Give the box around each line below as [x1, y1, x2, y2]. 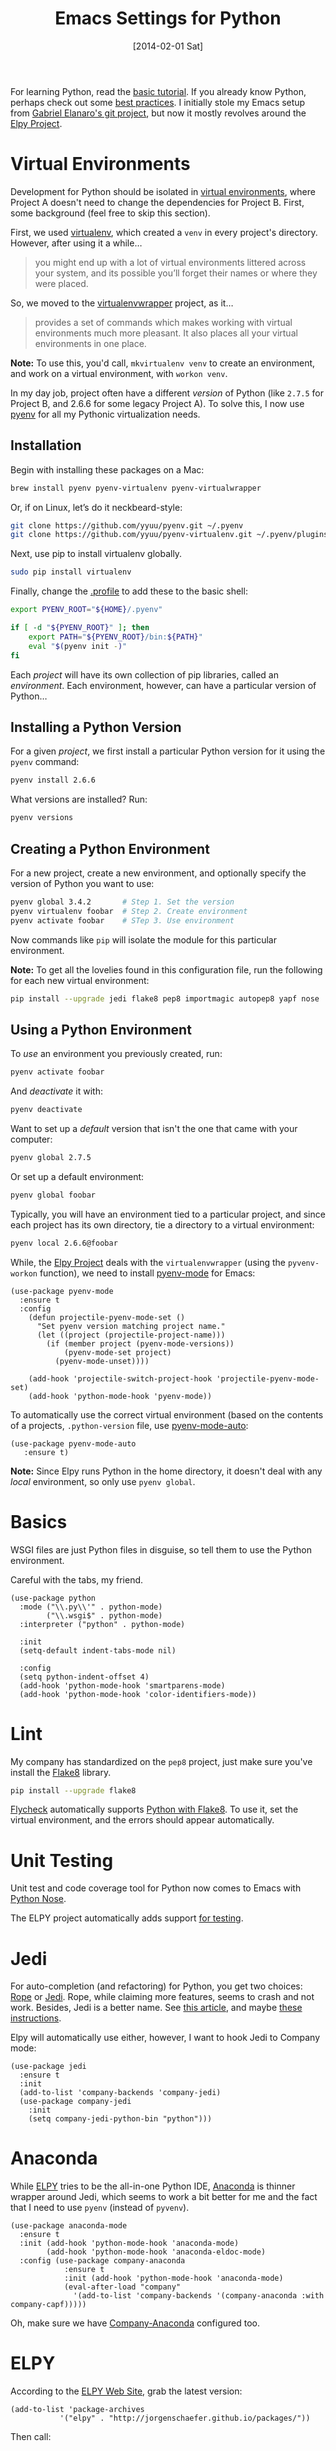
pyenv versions [10, 813, 74, 823]
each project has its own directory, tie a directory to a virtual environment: [10, 1218, 315, 1231]
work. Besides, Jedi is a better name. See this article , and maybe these [10, 2002, 303, 2014]
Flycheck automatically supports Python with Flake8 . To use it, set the [10, 1803, 299, 1816]
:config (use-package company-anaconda [19, 2256, 186, 2266]
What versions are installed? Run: [10, 793, 148, 806]
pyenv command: [10, 756, 80, 768]
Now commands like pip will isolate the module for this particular [10, 933, 277, 946]
